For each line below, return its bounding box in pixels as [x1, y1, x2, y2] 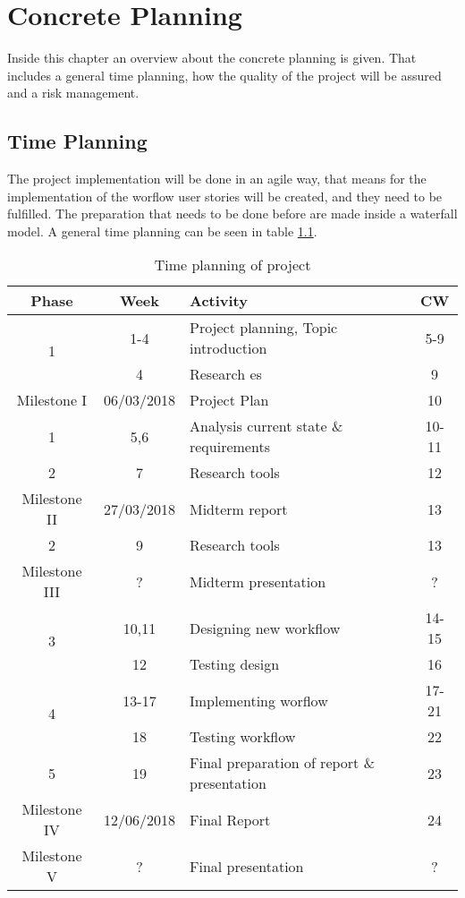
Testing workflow [189, 726, 296, 748]
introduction [189, 338, 267, 359]
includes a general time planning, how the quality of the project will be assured [7, 65, 442, 84]
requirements [189, 436, 270, 458]
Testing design [189, 654, 280, 675]
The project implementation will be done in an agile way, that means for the [7, 169, 427, 188]
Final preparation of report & [189, 752, 376, 774]
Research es [189, 363, 262, 385]
